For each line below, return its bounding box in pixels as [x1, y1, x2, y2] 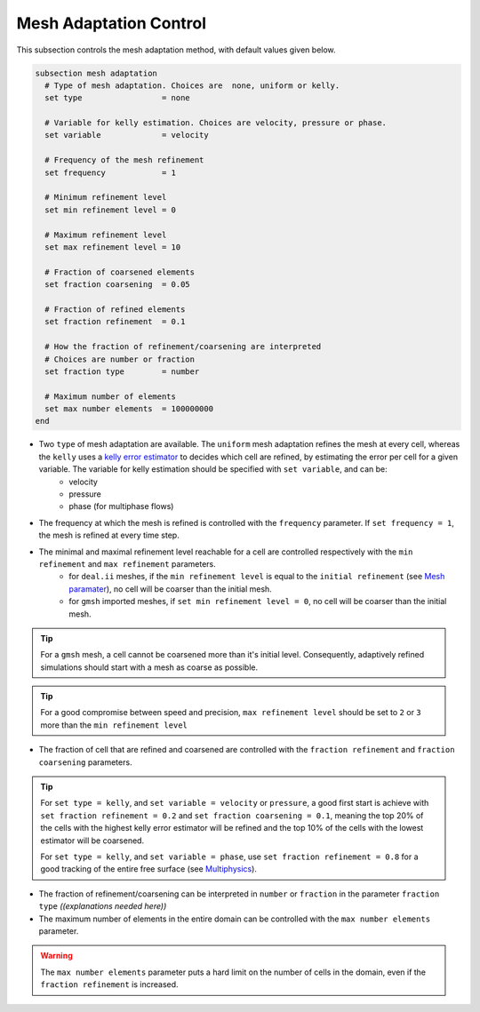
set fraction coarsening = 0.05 [44, 280, 190, 290]
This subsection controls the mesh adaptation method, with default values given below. [16, 44, 337, 55]
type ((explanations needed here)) [38, 901, 167, 912]
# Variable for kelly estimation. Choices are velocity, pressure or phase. [44, 118, 387, 128]
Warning [40, 951, 73, 961]
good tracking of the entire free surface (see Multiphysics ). [40, 864, 258, 874]
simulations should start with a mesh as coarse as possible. [40, 662, 258, 673]
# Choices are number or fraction [44, 354, 196, 364]
